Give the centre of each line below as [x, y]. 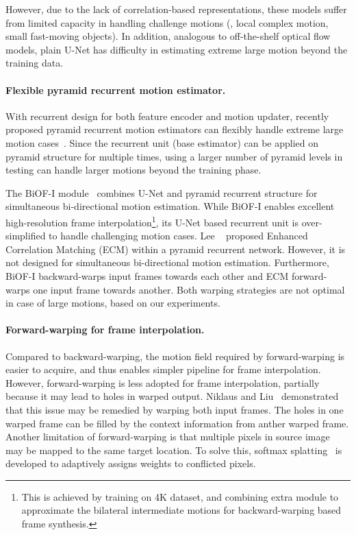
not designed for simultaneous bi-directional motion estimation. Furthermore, [167, 262]
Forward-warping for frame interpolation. [105, 330]
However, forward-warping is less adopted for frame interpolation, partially [163, 382]
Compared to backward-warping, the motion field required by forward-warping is [175, 356]
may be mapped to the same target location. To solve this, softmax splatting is [174, 450]
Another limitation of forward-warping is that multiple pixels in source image [168, 437]
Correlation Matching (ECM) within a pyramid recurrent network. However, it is [176, 249]
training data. [35, 63]
